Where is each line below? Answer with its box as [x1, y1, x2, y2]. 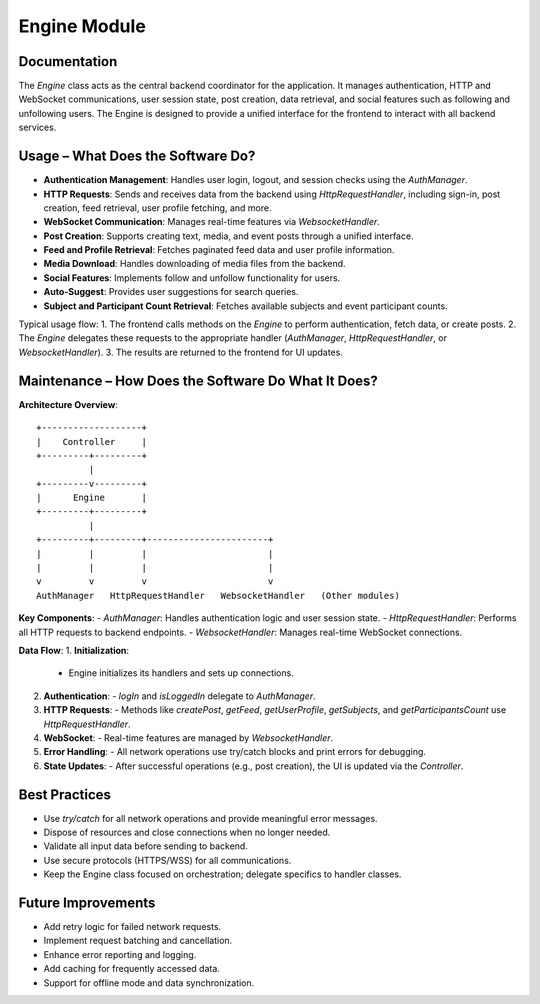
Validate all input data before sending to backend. [43, 840, 249, 852]
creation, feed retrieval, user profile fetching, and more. [43, 201, 272, 214]
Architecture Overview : [18, 398, 119, 410]
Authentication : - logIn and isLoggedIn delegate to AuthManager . [43, 690, 316, 702]
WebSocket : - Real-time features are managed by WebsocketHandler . [43, 731, 334, 744]
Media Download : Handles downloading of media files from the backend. [43, 258, 346, 270]
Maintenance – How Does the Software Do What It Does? [18, 372, 379, 389]
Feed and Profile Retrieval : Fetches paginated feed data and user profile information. [43, 244, 395, 256]
